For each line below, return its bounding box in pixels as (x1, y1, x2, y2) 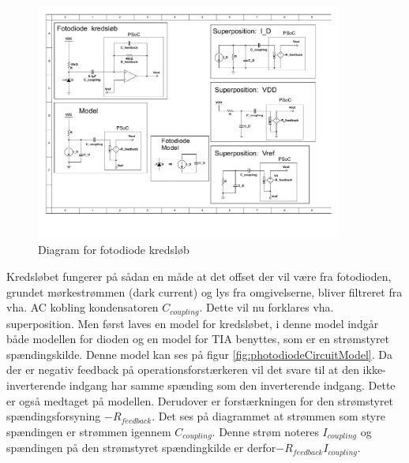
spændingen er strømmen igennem (6, 423, 171, 439)
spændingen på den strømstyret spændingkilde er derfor (6, 439, 276, 456)
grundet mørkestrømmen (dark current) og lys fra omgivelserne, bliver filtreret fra (6, 283, 403, 300)
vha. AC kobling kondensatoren (6, 299, 159, 316)
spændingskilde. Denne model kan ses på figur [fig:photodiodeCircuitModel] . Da (6, 345, 392, 362)
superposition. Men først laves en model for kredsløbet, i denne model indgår (6, 315, 379, 331)
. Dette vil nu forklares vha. (199, 299, 334, 316)
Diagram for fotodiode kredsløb (38, 241, 189, 258)
